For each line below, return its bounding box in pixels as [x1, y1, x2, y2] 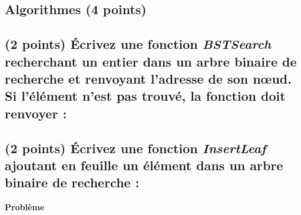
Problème [5, 201, 45, 213]
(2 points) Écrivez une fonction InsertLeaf [5, 138, 266, 157]
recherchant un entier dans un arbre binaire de [5, 52, 297, 70]
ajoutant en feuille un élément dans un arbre [5, 156, 283, 174]
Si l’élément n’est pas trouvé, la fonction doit [5, 87, 286, 105]
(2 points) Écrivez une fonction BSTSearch [5, 35, 272, 53]
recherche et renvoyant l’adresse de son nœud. [5, 69, 292, 87]
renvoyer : [5, 104, 67, 122]
